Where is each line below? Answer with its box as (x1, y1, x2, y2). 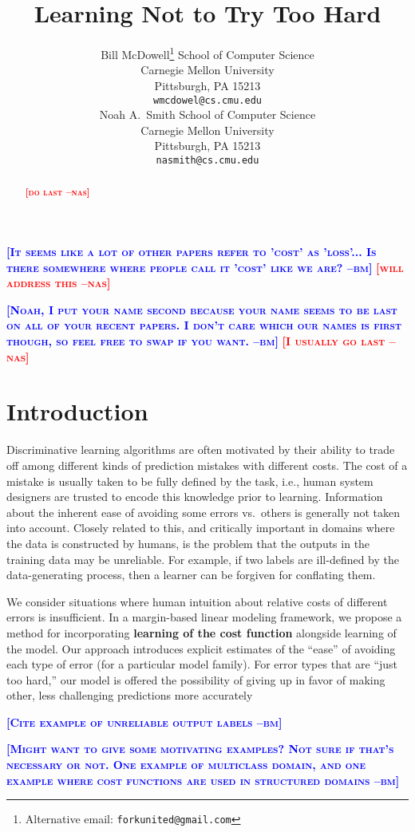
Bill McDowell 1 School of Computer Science (101, 44, 314, 62)
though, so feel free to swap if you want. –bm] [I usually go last (6, 333, 385, 349)
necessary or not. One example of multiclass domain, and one (6, 756, 366, 773)
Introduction (6, 395, 148, 428)
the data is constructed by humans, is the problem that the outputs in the (6, 534, 370, 551)
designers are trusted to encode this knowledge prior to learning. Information (6, 488, 383, 505)
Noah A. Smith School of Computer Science (99, 106, 316, 123)
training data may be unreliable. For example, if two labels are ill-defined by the (6, 550, 400, 567)
